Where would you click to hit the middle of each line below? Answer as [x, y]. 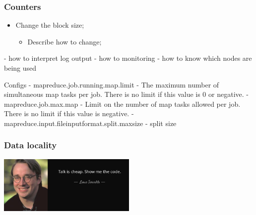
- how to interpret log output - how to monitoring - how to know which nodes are [128, 58]
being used [20, 68]
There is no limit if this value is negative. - [69, 113]
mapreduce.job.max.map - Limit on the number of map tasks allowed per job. [122, 104]
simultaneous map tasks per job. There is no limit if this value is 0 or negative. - [126, 94]
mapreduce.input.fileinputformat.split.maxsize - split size [90, 123]
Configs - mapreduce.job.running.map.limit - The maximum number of [112, 84]
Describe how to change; [64, 41]
